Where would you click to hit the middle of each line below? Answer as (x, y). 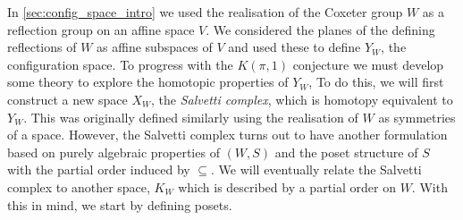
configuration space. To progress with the (120, 64)
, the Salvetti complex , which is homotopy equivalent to (302, 99)
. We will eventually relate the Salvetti (316, 169)
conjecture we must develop (368, 64)
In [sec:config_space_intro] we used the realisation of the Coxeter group (205, 12)
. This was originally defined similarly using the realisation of (191, 117)
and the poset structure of (346, 152)
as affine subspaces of (155, 47)
